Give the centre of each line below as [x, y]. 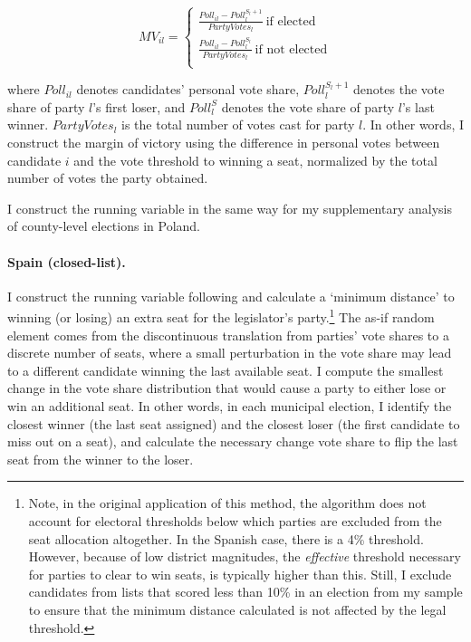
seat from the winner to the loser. [101, 459]
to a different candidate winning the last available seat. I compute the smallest [226, 370]
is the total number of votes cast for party [238, 125]
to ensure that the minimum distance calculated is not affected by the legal [237, 609]
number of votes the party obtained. [108, 178]
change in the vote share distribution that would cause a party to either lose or [227, 388]
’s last [418, 106]
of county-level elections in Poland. [104, 226]
